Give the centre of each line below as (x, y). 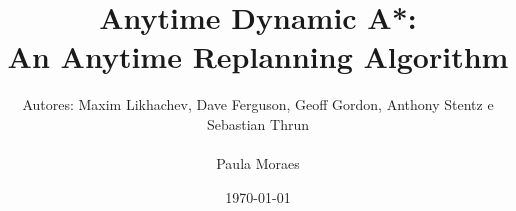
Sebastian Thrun (258, 123)
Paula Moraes (258, 163)
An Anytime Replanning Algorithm (258, 56)
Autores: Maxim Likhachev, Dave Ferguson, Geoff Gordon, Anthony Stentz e (258, 104)
